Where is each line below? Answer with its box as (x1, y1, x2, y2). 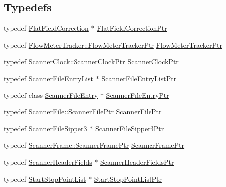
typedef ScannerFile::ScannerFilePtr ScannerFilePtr (4, 106, 162, 117)
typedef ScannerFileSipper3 (4, 123, 87, 133)
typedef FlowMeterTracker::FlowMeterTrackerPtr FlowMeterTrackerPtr (4, 39, 222, 50)
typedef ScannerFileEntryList (4, 73, 94, 83)
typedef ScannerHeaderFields (4, 156, 92, 167)
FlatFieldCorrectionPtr (97, 23, 167, 33)
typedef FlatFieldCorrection (4, 23, 89, 33)
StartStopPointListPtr (94, 173, 162, 184)
